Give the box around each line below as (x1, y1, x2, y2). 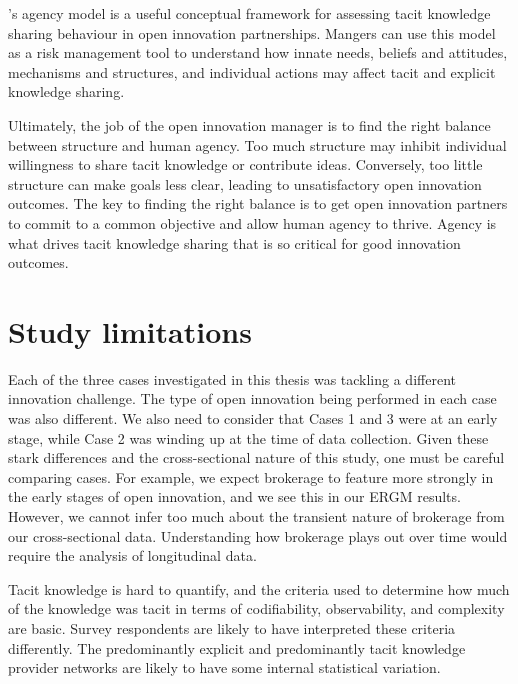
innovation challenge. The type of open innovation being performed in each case (8, 388, 497, 409)
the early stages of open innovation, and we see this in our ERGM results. (8, 486, 461, 507)
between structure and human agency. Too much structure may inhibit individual (8, 134, 507, 155)
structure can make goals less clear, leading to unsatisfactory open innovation (8, 173, 482, 194)
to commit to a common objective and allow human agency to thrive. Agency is (8, 212, 497, 233)
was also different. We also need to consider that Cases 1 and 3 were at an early (8, 408, 498, 429)
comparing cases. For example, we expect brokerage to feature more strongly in (8, 466, 494, 487)
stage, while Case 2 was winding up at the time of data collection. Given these (8, 427, 489, 448)
